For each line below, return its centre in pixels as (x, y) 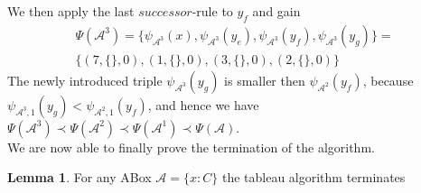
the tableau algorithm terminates (313, 177)
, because (388, 80)
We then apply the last (71, 11)
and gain (276, 11)
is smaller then (265, 80)
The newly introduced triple (85, 80)
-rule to (212, 11)
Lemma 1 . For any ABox (80, 177)
